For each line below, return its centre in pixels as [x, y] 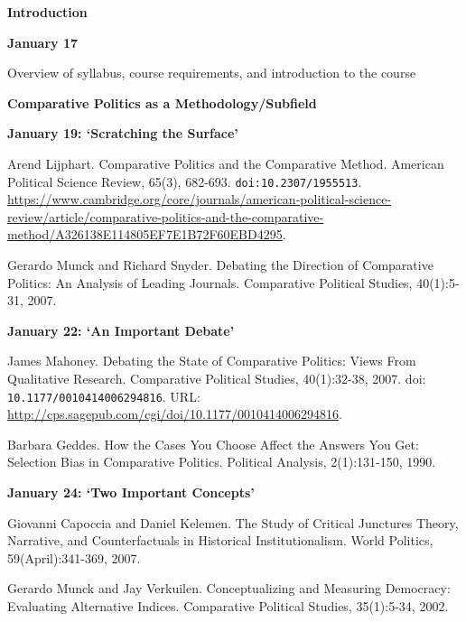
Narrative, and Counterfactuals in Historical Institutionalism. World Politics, [220, 540]
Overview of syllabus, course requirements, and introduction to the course [212, 73]
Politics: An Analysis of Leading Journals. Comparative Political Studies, [210, 282]
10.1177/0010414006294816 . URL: [104, 396]
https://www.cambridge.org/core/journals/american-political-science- [200, 199]
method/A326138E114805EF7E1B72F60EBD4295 [145, 234]
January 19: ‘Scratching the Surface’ [123, 133]
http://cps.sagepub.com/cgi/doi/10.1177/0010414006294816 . [175, 414]
